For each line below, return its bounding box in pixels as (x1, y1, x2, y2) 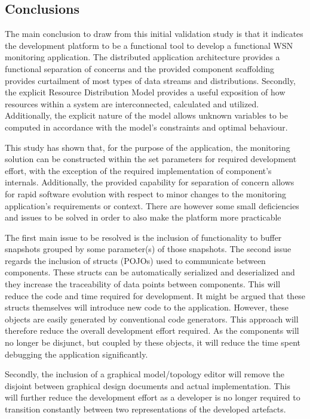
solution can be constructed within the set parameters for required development (5, 153, 297, 165)
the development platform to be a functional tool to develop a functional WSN (5, 39, 293, 51)
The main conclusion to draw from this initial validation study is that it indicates (5, 27, 303, 40)
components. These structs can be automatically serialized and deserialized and (5, 266, 295, 278)
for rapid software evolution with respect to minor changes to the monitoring (5, 187, 287, 200)
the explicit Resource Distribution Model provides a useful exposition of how (5, 86, 286, 98)
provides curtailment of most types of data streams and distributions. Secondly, (5, 74, 296, 86)
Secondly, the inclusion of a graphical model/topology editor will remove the (5, 368, 285, 380)
